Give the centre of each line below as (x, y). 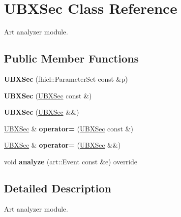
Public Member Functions (71, 58)
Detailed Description (58, 188)
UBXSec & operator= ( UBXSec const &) (69, 128)
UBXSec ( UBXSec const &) (48, 95)
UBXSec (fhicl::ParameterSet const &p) (66, 78)
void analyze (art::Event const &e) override (71, 161)
